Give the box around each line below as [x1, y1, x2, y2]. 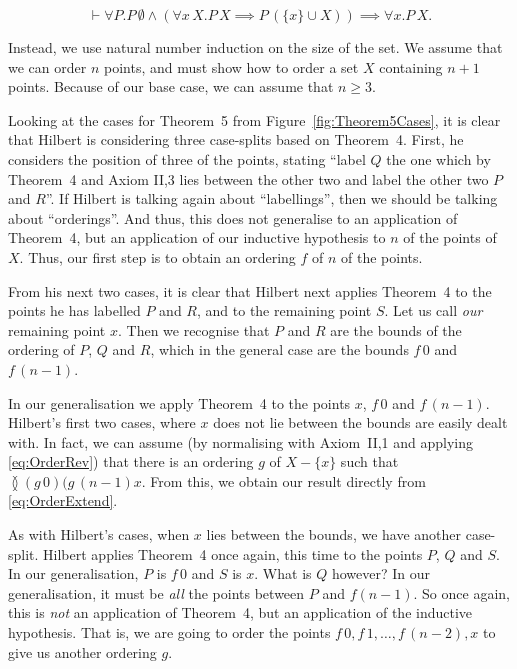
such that [340, 451, 399, 472]
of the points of [403, 227, 497, 248]
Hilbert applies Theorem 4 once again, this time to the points [43, 543, 423, 564]
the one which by [386, 148, 491, 169]
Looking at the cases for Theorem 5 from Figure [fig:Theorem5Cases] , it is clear [8, 109, 501, 130]
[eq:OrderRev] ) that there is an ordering [8, 451, 254, 472]
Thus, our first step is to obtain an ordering [28, 246, 296, 267]
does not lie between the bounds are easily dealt [213, 412, 508, 433]
